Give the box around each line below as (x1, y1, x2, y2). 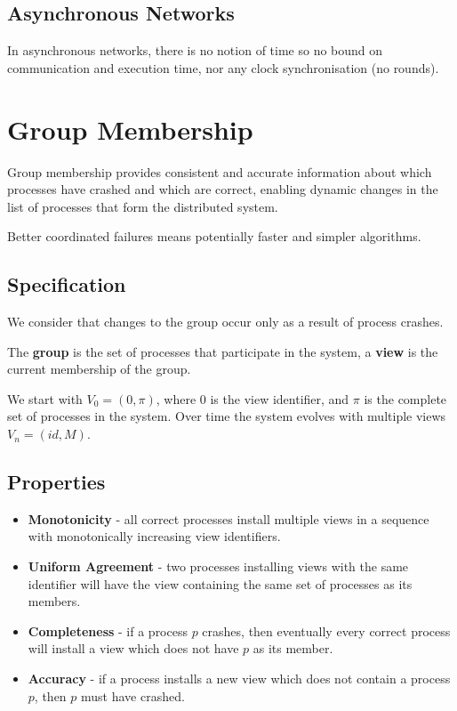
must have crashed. (81, 686, 185, 705)
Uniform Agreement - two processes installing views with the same (28, 557, 409, 576)
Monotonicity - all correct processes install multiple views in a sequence (28, 509, 429, 528)
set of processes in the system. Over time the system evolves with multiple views (7, 407, 446, 425)
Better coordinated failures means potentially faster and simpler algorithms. (7, 227, 421, 246)
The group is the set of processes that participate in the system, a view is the (7, 342, 438, 360)
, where (156, 389, 196, 408)
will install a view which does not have (28, 639, 239, 658)
